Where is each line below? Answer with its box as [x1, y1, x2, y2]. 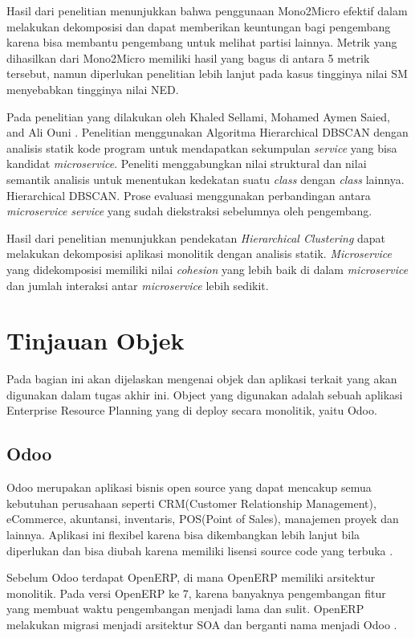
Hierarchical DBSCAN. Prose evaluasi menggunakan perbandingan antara [6, 186, 371, 203]
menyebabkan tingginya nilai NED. [6, 80, 179, 97]
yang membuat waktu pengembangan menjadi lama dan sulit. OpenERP [6, 600, 364, 617]
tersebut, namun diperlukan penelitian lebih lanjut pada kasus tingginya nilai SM [6, 65, 408, 82]
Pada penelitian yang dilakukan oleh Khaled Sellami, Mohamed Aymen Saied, [6, 108, 390, 125]
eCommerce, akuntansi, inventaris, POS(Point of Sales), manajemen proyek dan [6, 510, 399, 527]
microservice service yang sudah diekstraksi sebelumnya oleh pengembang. [6, 202, 372, 219]
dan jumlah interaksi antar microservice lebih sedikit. [6, 276, 269, 293]
